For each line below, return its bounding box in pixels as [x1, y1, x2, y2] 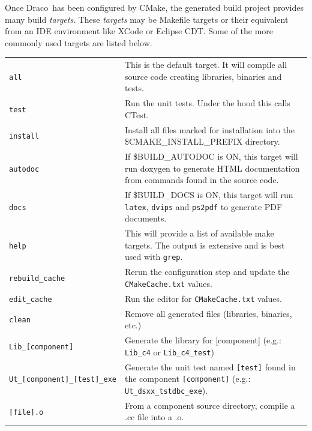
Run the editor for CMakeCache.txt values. [124, 292, 282, 304]
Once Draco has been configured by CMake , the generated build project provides [5, 1, 304, 13]
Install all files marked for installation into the [124, 123, 295, 136]
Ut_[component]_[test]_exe [9, 375, 116, 384]
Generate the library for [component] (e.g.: [124, 334, 281, 346]
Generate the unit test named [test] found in [124, 360, 296, 373]
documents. [124, 212, 167, 225]
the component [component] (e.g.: [124, 372, 251, 385]
